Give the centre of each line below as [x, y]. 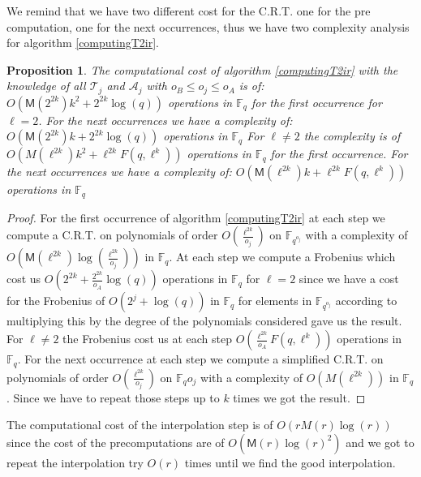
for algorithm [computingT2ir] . [83, 43]
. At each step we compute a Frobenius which [282, 257]
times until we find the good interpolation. [290, 462]
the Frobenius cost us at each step [148, 339]
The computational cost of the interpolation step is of [140, 425]
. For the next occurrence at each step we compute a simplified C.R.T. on [200, 359]
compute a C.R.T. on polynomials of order [112, 235]
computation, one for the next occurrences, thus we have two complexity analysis [208, 26]
